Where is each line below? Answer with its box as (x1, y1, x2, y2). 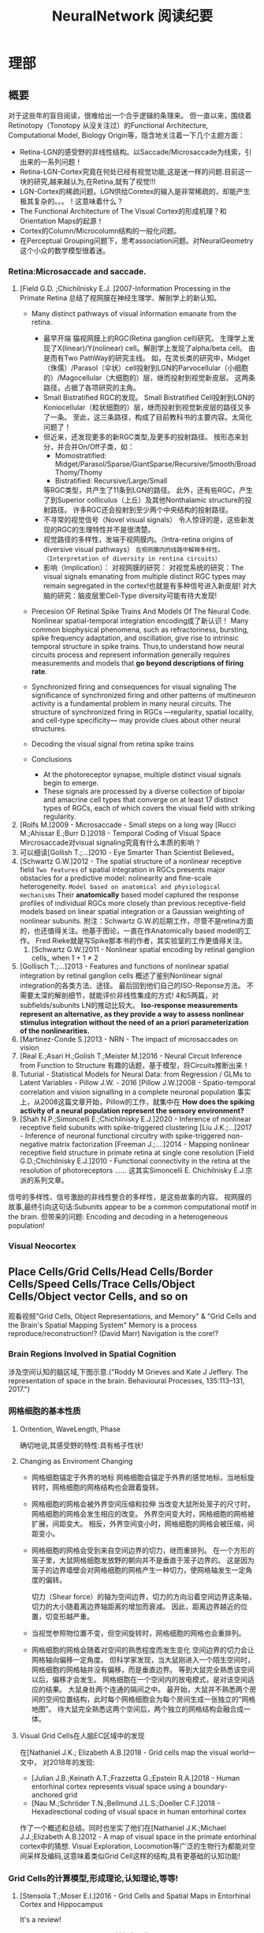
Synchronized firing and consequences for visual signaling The (31, 682, 237, 692)
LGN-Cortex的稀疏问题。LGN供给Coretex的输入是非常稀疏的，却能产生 (19, 187, 251, 196)
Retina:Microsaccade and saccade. (8, 266, 147, 277)
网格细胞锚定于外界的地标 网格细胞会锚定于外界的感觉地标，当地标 (31, 1472, 248, 1482)
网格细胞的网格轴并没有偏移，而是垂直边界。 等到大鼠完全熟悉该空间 (31, 1665, 255, 1674)
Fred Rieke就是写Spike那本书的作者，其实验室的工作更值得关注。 (35, 936, 247, 946)
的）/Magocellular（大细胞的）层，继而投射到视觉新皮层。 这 (43, 373, 242, 382)
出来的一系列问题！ (19, 157, 83, 166)
